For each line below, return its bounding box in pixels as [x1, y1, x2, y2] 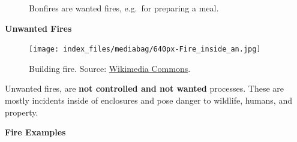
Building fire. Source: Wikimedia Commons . [29, 62, 191, 74]
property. [5, 105, 38, 118]
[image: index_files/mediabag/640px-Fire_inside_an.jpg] [29, 45, 261, 54]
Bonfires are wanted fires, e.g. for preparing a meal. [29, 2, 219, 14]
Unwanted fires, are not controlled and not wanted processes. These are [5, 82, 284, 95]
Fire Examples [5, 126, 66, 138]
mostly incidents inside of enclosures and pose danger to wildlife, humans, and [5, 94, 292, 107]
